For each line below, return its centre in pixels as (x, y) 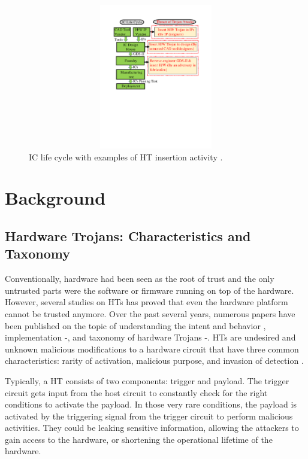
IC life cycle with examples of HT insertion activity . (126, 156)
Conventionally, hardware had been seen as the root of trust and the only (140, 279)
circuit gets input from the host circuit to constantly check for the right (136, 392)
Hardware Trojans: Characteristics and (128, 235)
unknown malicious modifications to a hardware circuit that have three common (152, 349)
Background (55, 198)
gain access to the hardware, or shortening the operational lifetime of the (139, 439)
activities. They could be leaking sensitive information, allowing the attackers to (152, 428)
